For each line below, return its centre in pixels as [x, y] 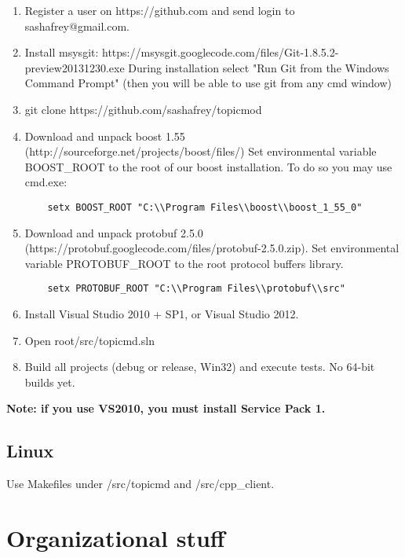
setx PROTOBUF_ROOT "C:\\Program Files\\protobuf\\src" [196, 289]
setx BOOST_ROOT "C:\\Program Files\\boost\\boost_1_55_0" [205, 207]
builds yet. [50, 382]
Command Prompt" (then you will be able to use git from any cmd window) [208, 83]
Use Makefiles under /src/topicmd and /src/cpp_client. [140, 484]
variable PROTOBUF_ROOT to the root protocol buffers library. [184, 263]
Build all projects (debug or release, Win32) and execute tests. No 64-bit [200, 367]
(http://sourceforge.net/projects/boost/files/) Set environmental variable [201, 151]
